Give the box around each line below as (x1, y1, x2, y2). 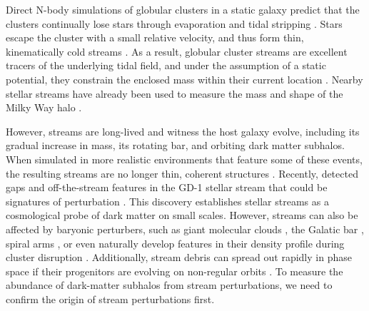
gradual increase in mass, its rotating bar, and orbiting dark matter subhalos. (6, 138, 345, 153)
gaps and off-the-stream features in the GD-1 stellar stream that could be (6, 180, 328, 195)
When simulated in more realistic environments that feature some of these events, (6, 151, 363, 166)
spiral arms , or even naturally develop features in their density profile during (6, 235, 345, 250)
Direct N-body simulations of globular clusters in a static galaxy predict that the (6, 2, 360, 16)
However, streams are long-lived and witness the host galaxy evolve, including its (6, 123, 360, 138)
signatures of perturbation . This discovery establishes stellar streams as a (6, 193, 329, 208)
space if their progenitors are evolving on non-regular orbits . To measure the (6, 263, 343, 278)
